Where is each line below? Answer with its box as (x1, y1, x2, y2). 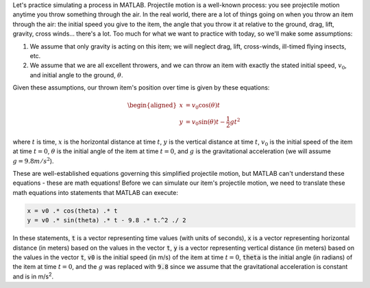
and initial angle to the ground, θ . (29, 70, 123, 79)
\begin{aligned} (127, 101, 177, 109)
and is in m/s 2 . (12, 271, 54, 280)
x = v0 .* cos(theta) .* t (27, 207, 118, 215)
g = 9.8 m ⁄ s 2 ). (12, 156, 54, 165)
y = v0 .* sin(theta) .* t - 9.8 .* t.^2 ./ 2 (27, 216, 186, 224)
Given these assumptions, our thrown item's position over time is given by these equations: (12, 83, 270, 92)
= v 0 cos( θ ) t (185, 101, 221, 111)
